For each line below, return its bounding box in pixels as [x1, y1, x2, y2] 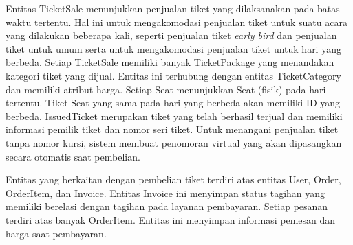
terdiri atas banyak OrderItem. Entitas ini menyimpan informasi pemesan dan [6, 212, 336, 226]
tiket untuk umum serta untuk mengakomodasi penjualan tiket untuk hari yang [6, 41, 341, 56]
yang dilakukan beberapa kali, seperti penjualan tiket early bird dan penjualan [6, 28, 337, 43]
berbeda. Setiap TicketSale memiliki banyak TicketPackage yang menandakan [6, 55, 334, 69]
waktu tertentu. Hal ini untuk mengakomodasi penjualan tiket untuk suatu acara [6, 14, 347, 29]
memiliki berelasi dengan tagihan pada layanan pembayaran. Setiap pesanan [6, 199, 328, 213]
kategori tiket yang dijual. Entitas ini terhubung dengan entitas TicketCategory [6, 68, 341, 82]
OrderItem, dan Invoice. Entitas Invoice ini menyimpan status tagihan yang [6, 185, 325, 200]
